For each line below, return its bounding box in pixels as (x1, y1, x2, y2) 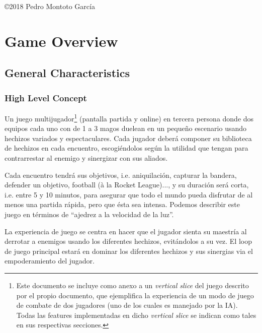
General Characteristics (5, 65, 130, 81)
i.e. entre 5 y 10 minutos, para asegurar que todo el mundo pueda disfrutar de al (5, 189, 253, 199)
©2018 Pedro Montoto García (5, 1, 95, 11)
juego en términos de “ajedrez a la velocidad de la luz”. (5, 209, 174, 219)
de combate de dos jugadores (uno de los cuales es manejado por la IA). (16, 300, 238, 310)
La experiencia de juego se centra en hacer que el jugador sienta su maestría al (5, 226, 247, 236)
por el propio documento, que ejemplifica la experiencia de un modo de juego (16, 290, 254, 300)
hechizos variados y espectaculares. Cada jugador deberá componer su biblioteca (5, 132, 252, 143)
